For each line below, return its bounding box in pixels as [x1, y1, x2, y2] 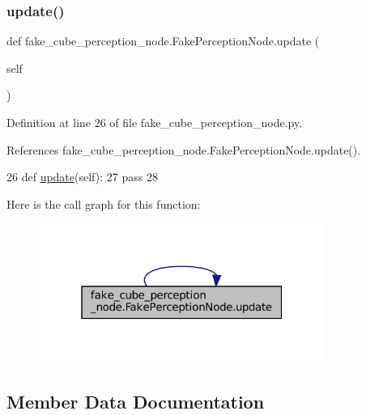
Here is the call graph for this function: [6, 195, 201, 212]
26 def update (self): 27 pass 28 [6, 168, 158, 185]
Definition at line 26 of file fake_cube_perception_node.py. [6, 114, 303, 130]
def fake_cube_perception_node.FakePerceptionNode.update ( [6, 32, 320, 49]
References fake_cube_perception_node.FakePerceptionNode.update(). [6, 141, 361, 158]
